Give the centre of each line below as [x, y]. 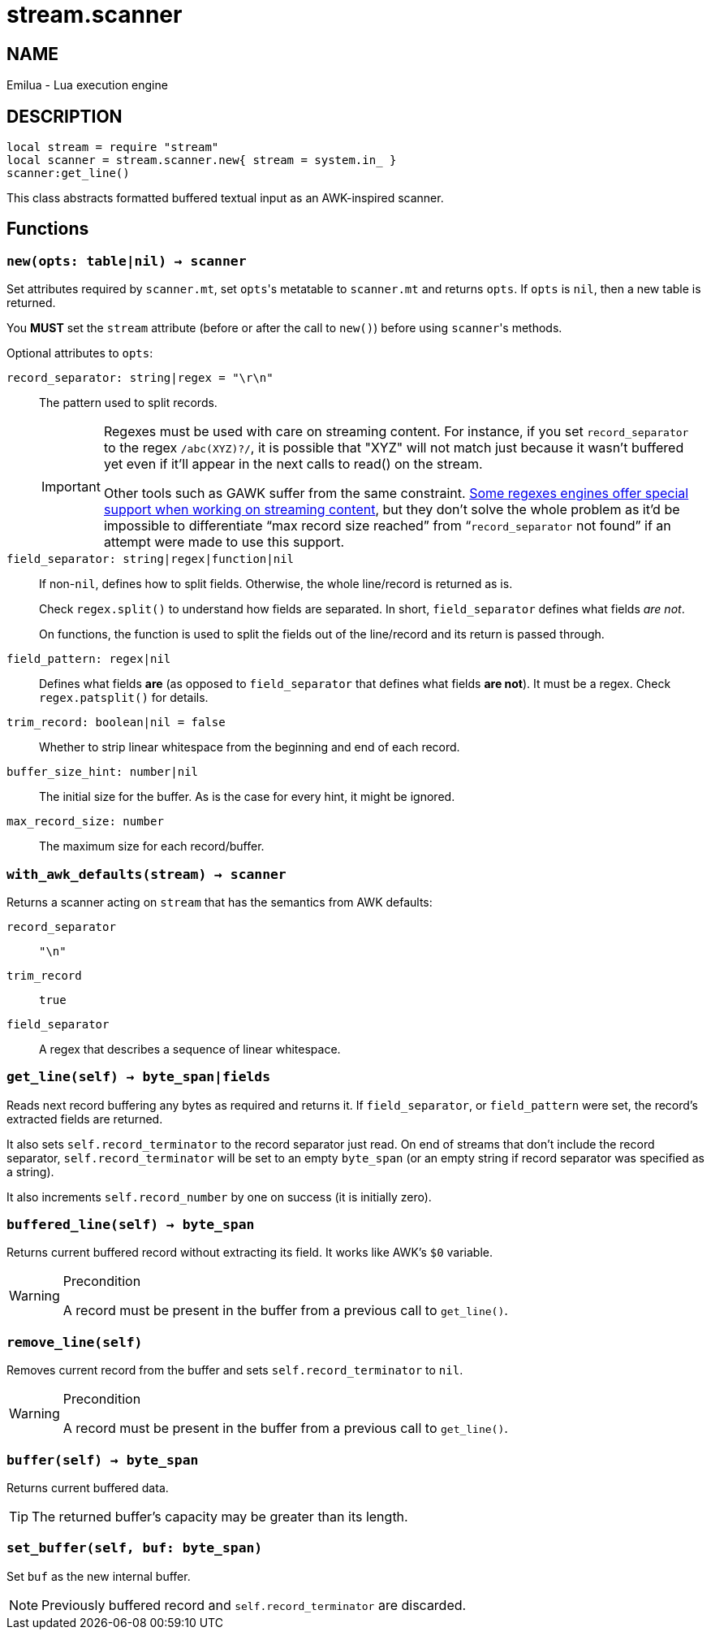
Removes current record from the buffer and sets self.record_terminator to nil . [235, 1370]
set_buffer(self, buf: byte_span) [135, 1548]
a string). [30, 1171]
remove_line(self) [75, 1342]
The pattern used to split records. [128, 403]
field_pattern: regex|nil [89, 659]
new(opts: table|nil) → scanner [127, 261]
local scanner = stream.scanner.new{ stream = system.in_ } [202, 160]
